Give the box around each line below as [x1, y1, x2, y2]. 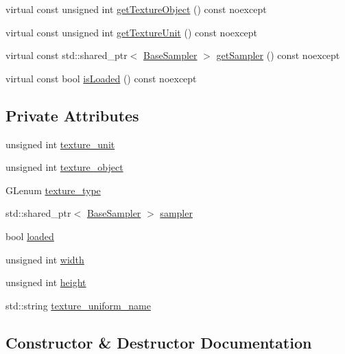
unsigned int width [5, 252, 84, 266]
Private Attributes [5, 104, 139, 126]
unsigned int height [5, 275, 86, 290]
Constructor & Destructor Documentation [5, 331, 312, 353]
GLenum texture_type [5, 182, 101, 197]
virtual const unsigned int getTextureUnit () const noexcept [5, 25, 258, 39]
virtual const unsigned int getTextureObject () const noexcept [5, 2, 267, 16]
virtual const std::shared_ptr [5, 48, 128, 62]
